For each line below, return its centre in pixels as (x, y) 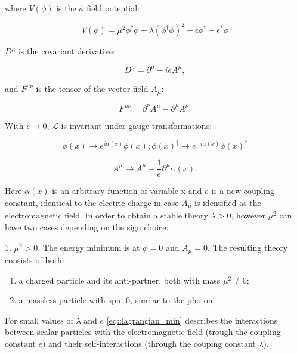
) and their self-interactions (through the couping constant (149, 343)
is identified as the (228, 202)
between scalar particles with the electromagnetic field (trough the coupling (143, 332)
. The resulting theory (248, 247)
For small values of (39, 320)
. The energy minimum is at (89, 247)
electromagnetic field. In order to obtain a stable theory (106, 215)
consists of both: (35, 259)
